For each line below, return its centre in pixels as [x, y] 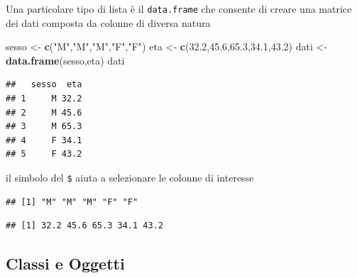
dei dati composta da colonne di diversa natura [108, 22]
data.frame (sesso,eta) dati [65, 60]
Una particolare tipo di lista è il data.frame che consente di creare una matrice [179, 9]
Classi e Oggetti [65, 263]
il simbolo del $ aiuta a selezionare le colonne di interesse [130, 177]
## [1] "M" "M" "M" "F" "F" [72, 202]
